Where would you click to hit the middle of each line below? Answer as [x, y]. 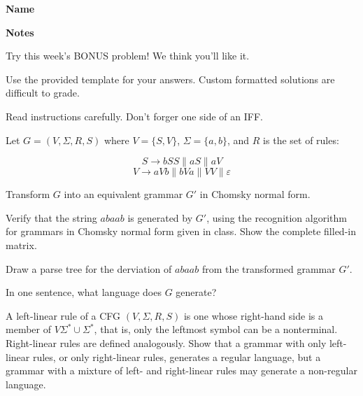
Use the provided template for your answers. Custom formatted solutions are [170, 79]
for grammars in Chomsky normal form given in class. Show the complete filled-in [181, 231]
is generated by [160, 217]
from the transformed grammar [269, 268]
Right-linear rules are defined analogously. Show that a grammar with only [166, 342]
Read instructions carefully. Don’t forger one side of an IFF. [134, 116]
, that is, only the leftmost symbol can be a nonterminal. [216, 329]
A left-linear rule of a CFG [63, 315]
